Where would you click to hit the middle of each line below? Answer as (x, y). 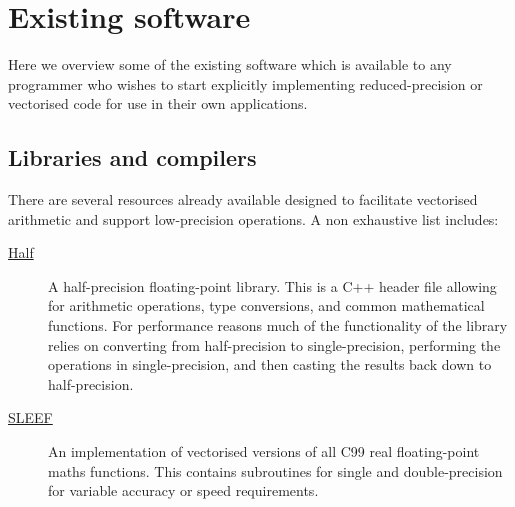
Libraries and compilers (132, 157)
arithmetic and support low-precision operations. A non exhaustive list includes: (253, 218)
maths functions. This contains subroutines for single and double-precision (275, 470)
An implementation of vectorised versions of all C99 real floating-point (264, 451)
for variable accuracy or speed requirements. (183, 490)
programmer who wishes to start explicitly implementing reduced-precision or (245, 83)
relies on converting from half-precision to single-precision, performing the (274, 344)
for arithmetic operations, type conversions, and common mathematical (266, 305)
